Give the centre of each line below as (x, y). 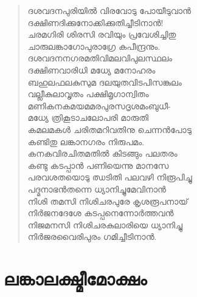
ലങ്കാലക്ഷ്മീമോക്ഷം (75, 278)
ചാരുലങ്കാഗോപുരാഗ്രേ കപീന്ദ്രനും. (94, 46)
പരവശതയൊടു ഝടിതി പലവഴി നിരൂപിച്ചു (110, 177)
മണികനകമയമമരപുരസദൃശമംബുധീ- (99, 105)
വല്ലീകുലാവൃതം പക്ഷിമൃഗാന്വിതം (88, 94)
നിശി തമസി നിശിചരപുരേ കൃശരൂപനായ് (108, 201)
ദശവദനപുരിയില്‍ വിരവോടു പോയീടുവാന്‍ (109, 10)
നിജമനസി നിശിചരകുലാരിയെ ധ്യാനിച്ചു (105, 224)
